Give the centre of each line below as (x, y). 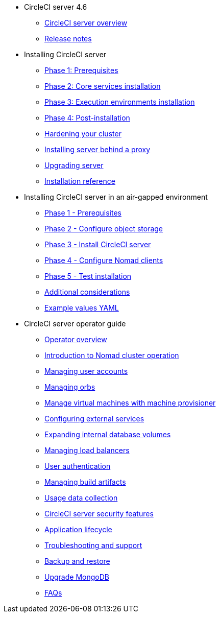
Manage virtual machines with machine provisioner (130, 403)
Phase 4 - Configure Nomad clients (104, 260)
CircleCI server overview (86, 23)
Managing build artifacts (85, 482)
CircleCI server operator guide (75, 324)
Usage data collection (81, 498)
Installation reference (80, 181)
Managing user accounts (86, 371)
